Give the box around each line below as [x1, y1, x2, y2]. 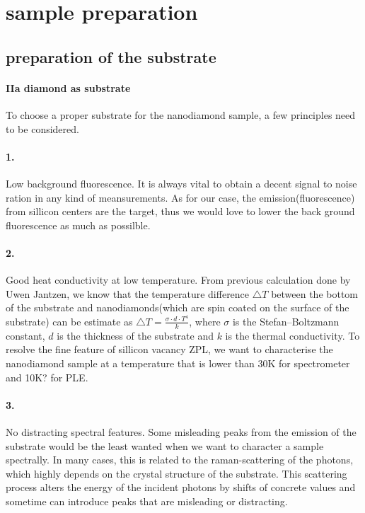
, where [189, 313, 221, 328]
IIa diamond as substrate [6, 80, 131, 95]
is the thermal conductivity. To [225, 328, 360, 342]
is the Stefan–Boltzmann [232, 313, 340, 328]
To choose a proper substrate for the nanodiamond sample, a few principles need [6, 107, 356, 122]
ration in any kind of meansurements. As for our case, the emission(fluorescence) [6, 190, 355, 204]
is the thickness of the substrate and [57, 328, 214, 342]
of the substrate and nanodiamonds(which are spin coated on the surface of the [6, 300, 349, 315]
